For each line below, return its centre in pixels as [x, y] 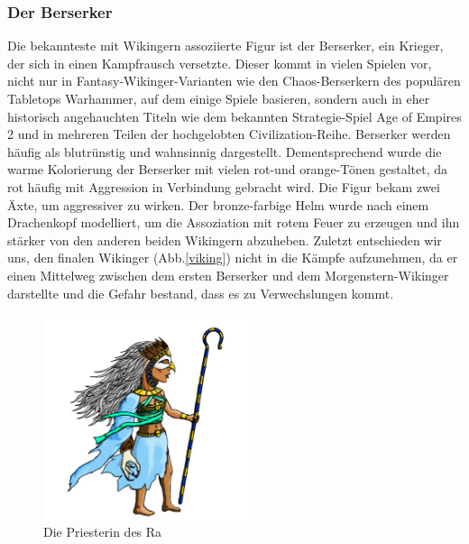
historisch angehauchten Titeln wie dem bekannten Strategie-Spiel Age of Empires [234, 116]
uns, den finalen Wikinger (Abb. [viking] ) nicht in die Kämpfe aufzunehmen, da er [233, 258]
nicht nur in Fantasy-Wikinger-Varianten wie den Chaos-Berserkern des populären [234, 81]
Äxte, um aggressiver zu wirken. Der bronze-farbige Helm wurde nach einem [218, 204]
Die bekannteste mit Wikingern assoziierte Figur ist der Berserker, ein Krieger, [225, 46]
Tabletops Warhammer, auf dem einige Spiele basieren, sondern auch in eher [219, 98]
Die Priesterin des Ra [103, 532]
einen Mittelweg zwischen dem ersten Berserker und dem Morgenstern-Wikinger [228, 275]
